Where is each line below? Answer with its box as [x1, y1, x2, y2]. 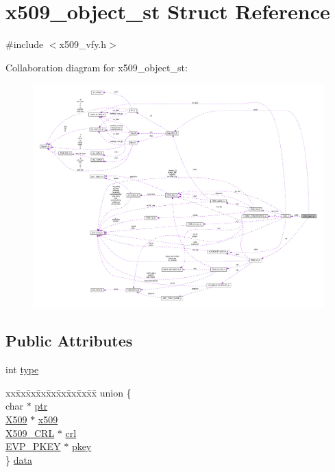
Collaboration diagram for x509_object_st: [5, 60, 188, 74]
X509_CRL [5, 425, 55, 440]
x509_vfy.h [59, 37, 107, 51]
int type [5, 362, 39, 377]
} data [5, 452, 32, 467]
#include [5, 37, 44, 51]
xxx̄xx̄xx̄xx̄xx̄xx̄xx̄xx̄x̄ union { [5, 385, 132, 399]
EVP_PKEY [5, 439, 61, 453]
